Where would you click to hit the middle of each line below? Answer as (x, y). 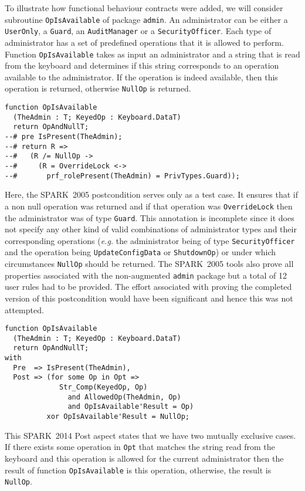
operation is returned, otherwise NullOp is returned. (98, 88)
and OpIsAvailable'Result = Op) (131, 407)
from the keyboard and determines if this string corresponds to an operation (142, 65)
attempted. (24, 309)
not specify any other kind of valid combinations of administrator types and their (151, 229)
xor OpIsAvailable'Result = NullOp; (118, 417)
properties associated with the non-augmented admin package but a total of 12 (146, 275)
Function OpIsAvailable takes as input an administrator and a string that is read (152, 54)
